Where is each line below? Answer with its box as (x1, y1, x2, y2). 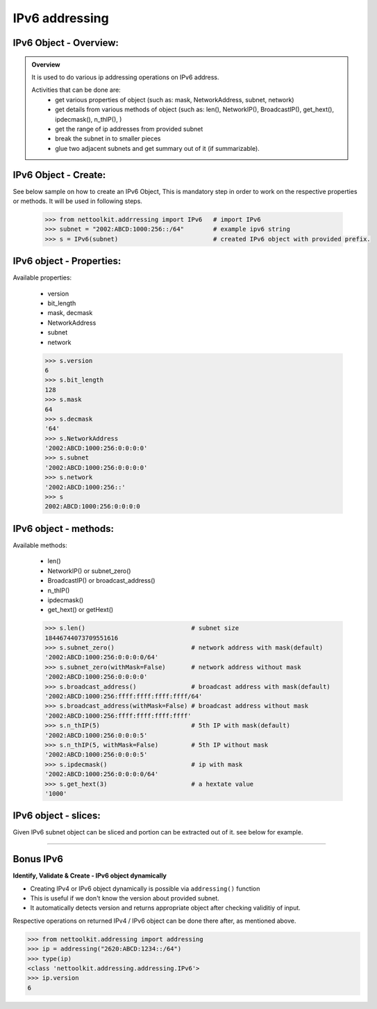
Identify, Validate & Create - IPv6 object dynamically (12, 871, 167, 880)
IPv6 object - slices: (12, 810, 101, 822)
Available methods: (12, 541, 67, 549)
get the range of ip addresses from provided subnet (55, 124, 203, 133)
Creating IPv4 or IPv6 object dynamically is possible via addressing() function (30, 884, 260, 893)
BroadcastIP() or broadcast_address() (47, 576, 156, 585)
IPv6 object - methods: (12, 522, 115, 535)
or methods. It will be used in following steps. (12, 197, 142, 205)
